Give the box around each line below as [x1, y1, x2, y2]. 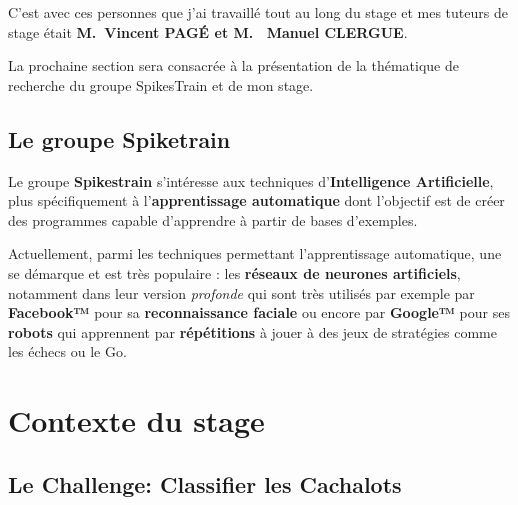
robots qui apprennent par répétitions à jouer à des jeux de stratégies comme [8, 321, 497, 342]
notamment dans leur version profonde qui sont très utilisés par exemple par [8, 282, 475, 303]
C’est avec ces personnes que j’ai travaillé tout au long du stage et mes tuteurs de [8, 2, 508, 22]
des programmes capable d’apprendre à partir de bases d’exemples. [8, 209, 418, 230]
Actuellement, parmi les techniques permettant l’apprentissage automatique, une [8, 243, 502, 264]
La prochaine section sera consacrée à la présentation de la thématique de [8, 55, 459, 76]
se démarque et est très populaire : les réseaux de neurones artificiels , [8, 262, 461, 283]
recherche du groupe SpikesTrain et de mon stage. [8, 74, 314, 95]
